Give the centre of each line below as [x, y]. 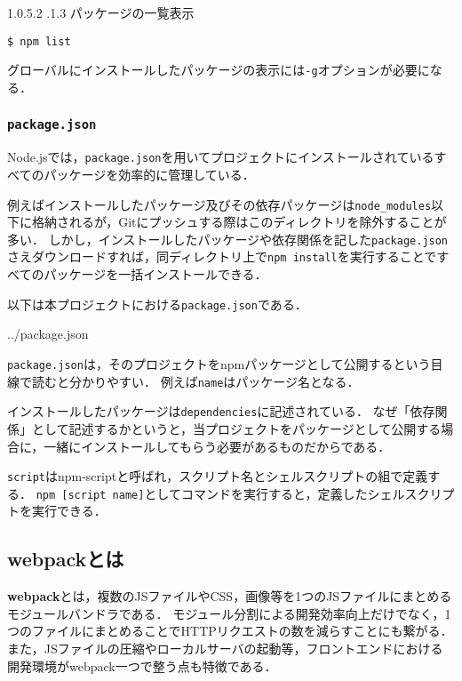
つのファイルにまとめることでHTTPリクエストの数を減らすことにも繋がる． [230, 631]
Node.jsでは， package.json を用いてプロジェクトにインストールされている [221, 157]
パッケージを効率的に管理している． [149, 174]
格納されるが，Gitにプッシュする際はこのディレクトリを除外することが [239, 222]
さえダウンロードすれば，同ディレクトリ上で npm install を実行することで [222, 256]
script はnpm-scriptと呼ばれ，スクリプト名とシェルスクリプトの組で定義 [218, 476]
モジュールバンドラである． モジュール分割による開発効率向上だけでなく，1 [229, 613]
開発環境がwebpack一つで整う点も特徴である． [142, 665]
